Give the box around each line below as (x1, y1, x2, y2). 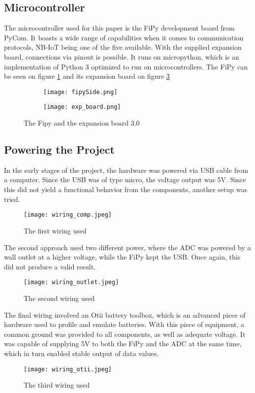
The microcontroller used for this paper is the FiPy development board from (4, 23, 235, 33)
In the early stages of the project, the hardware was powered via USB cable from (4, 164, 249, 175)
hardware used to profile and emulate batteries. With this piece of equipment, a (4, 319, 245, 329)
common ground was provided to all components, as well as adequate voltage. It (4, 328, 246, 339)
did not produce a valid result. (4, 261, 96, 271)
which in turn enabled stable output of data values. (4, 348, 159, 358)
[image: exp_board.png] (43, 103, 121, 111)
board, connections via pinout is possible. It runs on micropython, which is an (4, 51, 239, 62)
